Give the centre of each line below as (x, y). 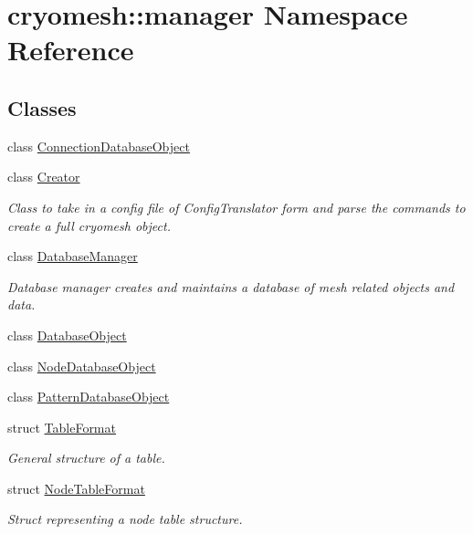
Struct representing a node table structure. (125, 519)
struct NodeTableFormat (76, 488)
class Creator (44, 177)
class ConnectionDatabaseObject (99, 146)
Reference (71, 50)
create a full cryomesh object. (89, 225)
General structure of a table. (86, 458)
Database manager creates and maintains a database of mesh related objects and (231, 286)
